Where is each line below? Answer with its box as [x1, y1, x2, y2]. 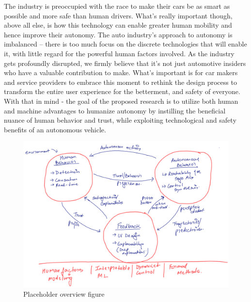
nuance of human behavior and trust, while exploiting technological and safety [4, 115, 236, 125]
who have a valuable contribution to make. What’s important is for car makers [4, 67, 238, 78]
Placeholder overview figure [23, 289, 105, 299]
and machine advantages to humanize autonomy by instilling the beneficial [4, 105, 226, 115]
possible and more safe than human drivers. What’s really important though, [4, 10, 233, 20]
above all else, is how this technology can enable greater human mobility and [4, 20, 232, 30]
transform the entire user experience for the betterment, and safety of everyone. [4, 86, 240, 96]
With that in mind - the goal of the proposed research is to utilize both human [4, 95, 238, 106]
